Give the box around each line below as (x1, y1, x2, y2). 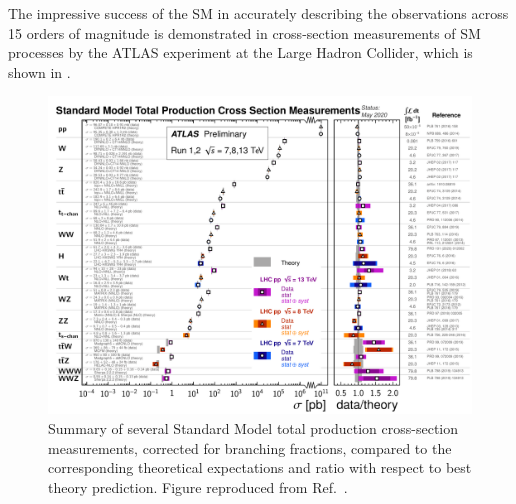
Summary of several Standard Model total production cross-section (48, 417, 459, 438)
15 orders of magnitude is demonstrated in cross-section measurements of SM (8, 22, 481, 43)
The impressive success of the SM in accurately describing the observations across (8, 3, 509, 23)
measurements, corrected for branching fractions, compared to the (48, 437, 452, 458)
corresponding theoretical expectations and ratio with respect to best (48, 457, 472, 478)
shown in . (8, 61, 71, 82)
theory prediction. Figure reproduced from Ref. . (48, 476, 348, 497)
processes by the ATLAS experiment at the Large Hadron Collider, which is (8, 42, 473, 63)
